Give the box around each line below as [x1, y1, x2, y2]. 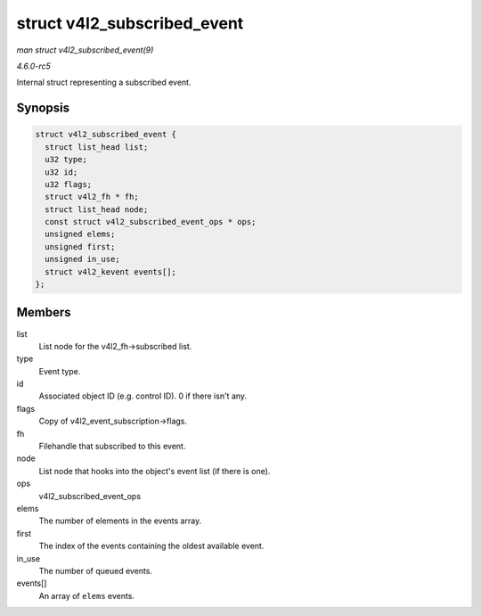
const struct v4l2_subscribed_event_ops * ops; [45, 217, 257, 227]
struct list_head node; [45, 204, 149, 214]
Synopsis [16, 101, 70, 116]
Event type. [38, 365, 81, 376]
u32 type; [45, 154, 88, 165]
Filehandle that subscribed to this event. [38, 441, 186, 452]
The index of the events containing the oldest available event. [38, 540, 265, 552]
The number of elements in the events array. [38, 515, 202, 526]
